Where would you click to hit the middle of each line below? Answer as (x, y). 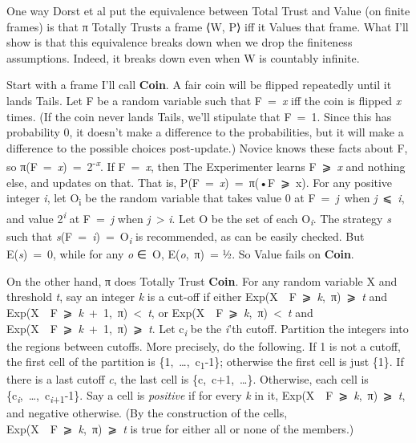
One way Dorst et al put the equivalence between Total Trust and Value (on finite (208, 10)
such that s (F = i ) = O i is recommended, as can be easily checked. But (186, 237)
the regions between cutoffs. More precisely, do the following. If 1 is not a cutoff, (204, 345)
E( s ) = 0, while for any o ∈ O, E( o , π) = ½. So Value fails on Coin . (180, 254)
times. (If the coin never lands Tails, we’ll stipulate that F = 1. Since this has (199, 116)
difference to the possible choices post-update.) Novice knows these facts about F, (207, 147)
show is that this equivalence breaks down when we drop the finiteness (180, 42)
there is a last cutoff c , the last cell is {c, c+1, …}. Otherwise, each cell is (188, 379)
